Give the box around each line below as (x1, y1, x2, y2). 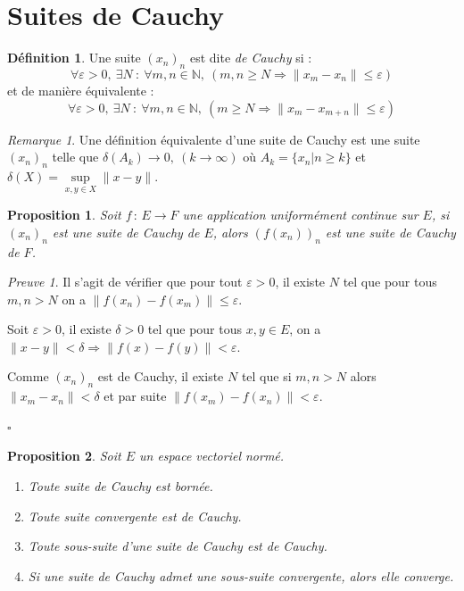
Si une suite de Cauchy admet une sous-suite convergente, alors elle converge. (28, 566, 454, 585)
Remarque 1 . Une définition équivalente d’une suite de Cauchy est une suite (7, 129, 420, 148)
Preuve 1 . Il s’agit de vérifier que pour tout (7, 272, 243, 291)
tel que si (241, 367, 292, 386)
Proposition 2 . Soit (7, 446, 121, 465)
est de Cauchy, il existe (97, 367, 224, 386)
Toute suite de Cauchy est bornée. (28, 477, 213, 495)
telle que (52, 147, 99, 166)
